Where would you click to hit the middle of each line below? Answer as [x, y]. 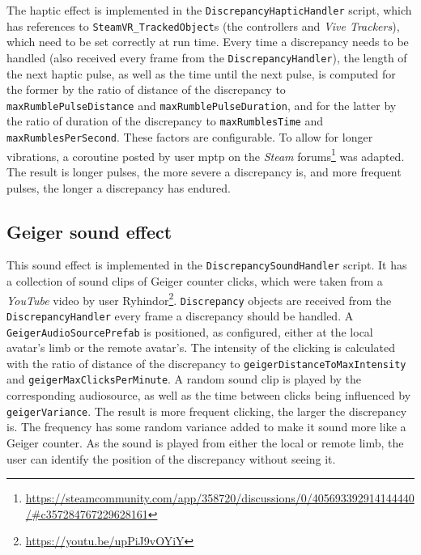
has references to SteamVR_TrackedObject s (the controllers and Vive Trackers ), [203, 25]
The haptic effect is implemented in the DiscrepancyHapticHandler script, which [209, 10]
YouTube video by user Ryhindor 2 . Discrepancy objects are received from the [199, 299]
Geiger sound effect [89, 231]
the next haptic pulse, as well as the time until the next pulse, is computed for [201, 73]
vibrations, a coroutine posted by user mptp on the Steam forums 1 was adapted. [206, 155]
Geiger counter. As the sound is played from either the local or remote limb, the [205, 442]
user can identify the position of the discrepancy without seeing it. [171, 458]
